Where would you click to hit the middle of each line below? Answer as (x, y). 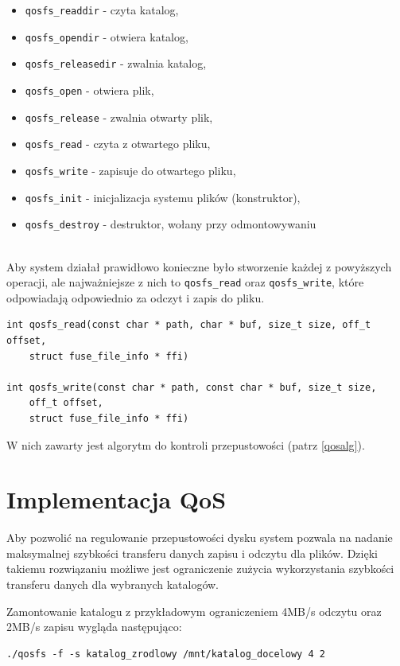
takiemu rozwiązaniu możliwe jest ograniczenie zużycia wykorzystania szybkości (200, 569)
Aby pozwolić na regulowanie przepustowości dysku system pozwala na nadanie (200, 537)
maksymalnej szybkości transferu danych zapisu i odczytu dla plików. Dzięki (192, 553)
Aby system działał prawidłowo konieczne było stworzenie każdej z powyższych (199, 266)
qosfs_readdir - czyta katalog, (102, 10)
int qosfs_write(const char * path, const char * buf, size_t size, (192, 387)
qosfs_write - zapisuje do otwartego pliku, (130, 170)
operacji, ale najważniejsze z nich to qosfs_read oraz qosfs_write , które (185, 282)
